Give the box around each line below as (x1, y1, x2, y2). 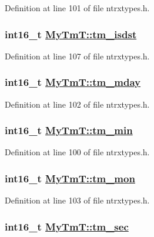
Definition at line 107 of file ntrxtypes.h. (5, 49, 150, 62)
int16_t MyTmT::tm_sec (5, 219, 129, 233)
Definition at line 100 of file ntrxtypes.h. (5, 146, 150, 158)
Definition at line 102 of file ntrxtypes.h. (5, 98, 150, 110)
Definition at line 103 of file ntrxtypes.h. (5, 194, 150, 206)
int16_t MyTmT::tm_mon (5, 171, 135, 185)
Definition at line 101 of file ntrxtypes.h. (5, 2, 150, 14)
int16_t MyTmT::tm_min (5, 123, 133, 138)
